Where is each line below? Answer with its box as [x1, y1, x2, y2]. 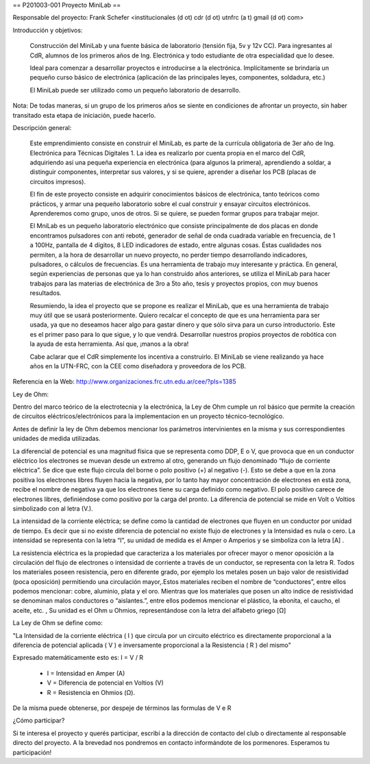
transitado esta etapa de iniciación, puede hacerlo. [12, 111, 156, 119]
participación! [12, 748, 52, 756]
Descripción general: [12, 123, 72, 131]
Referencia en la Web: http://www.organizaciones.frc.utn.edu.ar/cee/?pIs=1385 [12, 377, 236, 386]
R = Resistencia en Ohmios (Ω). [47, 688, 136, 696]
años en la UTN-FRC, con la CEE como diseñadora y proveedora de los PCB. [29, 361, 247, 370]
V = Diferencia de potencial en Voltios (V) [47, 678, 164, 687]
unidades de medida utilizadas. [12, 435, 101, 443]
